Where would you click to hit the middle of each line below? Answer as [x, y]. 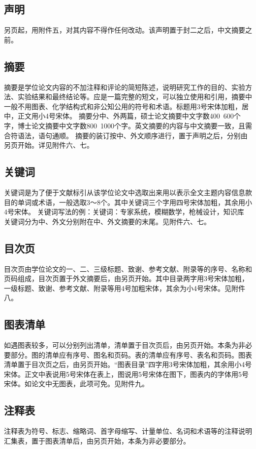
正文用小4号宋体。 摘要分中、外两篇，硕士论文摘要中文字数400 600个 [129, 116]
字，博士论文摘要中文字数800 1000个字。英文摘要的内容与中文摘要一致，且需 [128, 125]
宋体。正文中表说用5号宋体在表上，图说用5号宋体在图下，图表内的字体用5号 [126, 374]
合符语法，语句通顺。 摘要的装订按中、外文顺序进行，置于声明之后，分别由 [126, 135]
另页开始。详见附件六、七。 [49, 145]
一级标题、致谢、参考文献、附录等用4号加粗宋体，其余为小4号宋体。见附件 [125, 288]
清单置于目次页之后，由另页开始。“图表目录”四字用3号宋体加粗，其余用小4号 [128, 364]
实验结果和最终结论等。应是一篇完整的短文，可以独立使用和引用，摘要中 [135, 97]
